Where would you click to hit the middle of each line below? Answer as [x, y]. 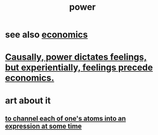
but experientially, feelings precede [79, 67]
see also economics [47, 35]
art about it [28, 100]
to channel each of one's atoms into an [66, 119]
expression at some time [43, 126]
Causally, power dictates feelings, [76, 57]
